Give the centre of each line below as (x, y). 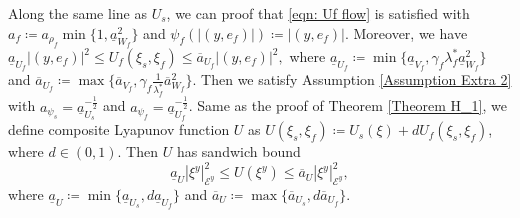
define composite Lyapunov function (119, 129)
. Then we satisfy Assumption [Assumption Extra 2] (352, 79)
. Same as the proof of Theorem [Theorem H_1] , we (348, 105)
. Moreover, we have (406, 32)
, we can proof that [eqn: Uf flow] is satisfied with (318, 13)
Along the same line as (77, 13)
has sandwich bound (238, 151)
